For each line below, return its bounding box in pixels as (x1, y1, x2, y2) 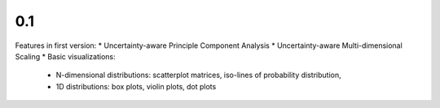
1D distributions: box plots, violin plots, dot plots (55, 81, 217, 91)
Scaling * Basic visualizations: (15, 51, 116, 61)
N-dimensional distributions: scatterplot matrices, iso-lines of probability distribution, (55, 70, 341, 80)
